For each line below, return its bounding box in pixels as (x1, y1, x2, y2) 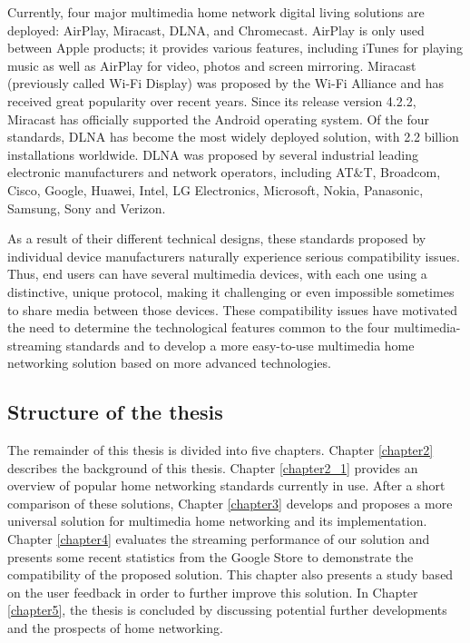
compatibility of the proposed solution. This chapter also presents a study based (7, 565, 454, 584)
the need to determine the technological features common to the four (7, 318, 390, 337)
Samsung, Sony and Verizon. (7, 198, 166, 217)
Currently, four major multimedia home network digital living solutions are (7, 3, 425, 21)
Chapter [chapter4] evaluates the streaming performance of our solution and (7, 529, 430, 549)
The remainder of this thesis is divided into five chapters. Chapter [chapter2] (7, 440, 434, 460)
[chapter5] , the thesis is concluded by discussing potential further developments (7, 600, 447, 619)
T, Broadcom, (363, 163, 441, 182)
